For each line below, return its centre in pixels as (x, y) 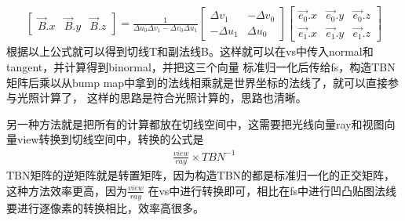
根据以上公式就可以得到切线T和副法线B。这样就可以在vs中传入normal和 (190, 51)
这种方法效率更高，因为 (67, 190)
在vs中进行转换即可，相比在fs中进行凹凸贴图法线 (272, 190)
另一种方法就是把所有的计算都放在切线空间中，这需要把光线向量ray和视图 (195, 123)
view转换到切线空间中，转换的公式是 (110, 139)
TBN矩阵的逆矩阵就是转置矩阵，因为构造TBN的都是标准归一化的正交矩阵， (201, 175)
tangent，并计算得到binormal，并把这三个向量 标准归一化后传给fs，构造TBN (201, 67)
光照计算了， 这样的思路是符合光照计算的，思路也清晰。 (162, 98)
